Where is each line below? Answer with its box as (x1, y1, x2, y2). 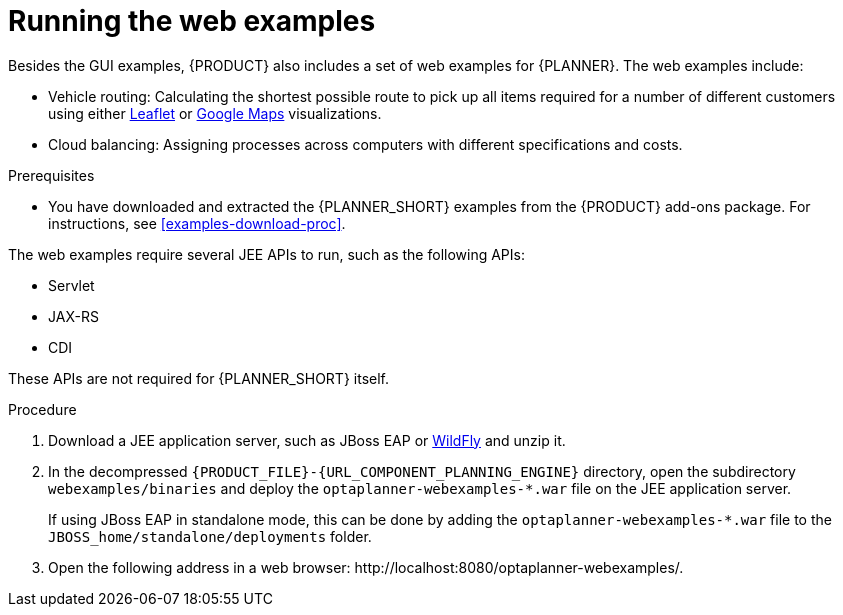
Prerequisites (8, 166, 95, 184)
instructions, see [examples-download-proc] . (48, 214, 346, 232)
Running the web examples (8, 4, 376, 38)
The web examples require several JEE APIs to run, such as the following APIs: (8, 245, 525, 263)
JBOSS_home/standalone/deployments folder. (48, 527, 372, 545)
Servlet (48, 276, 95, 294)
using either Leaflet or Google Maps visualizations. (48, 104, 382, 122)
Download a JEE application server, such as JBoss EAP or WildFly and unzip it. (48, 431, 566, 449)
